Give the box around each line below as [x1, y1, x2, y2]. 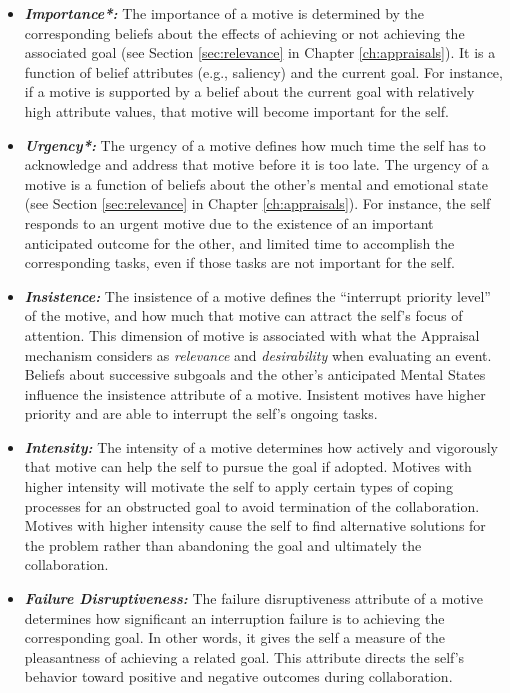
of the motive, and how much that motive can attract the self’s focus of [24, 305, 463, 326]
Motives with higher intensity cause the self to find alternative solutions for [24, 515, 486, 536]
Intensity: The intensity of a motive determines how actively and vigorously [24, 436, 499, 457]
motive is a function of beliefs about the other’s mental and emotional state [24, 173, 488, 194]
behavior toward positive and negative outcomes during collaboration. [24, 666, 453, 687]
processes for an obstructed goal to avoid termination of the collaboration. [24, 495, 480, 516]
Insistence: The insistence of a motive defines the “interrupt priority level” [24, 285, 491, 306]
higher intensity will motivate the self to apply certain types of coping [24, 476, 453, 497]
